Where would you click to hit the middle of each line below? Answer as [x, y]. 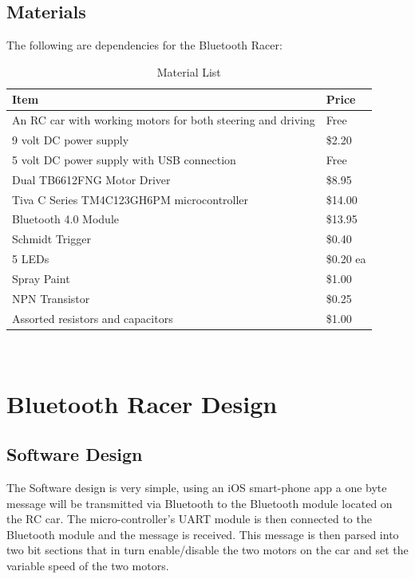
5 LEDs [31, 259]
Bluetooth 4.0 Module [65, 219]
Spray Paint [41, 278]
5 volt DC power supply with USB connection [124, 159]
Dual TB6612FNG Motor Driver [91, 179]
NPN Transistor [51, 298]
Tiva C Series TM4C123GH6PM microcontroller [130, 199]
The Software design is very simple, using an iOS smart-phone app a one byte [197, 487]
